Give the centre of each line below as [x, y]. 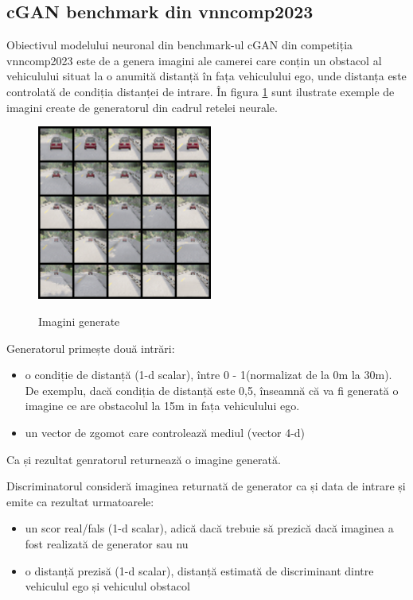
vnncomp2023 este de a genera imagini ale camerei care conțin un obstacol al [194, 60]
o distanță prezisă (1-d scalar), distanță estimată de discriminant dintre [199, 570]
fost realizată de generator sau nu [107, 544]
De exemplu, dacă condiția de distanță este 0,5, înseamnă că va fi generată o [212, 390]
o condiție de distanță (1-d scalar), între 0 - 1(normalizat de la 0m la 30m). [208, 375]
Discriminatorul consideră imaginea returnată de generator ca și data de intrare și [206, 486]
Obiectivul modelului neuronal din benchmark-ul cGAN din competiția [180, 45]
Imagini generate [79, 321]
